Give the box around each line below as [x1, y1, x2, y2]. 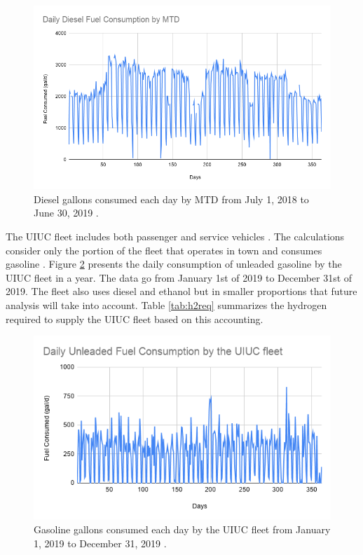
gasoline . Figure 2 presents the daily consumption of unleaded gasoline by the [6, 256, 342, 271]
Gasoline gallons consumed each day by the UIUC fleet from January [34, 522, 331, 536]
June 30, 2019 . [34, 205, 99, 220]
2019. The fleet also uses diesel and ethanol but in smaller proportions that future [6, 284, 357, 299]
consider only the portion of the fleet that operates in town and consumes [6, 242, 322, 257]
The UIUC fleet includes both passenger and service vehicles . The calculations [6, 228, 345, 243]
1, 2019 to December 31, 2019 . [34, 535, 167, 550]
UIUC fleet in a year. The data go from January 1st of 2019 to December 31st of [6, 270, 352, 285]
